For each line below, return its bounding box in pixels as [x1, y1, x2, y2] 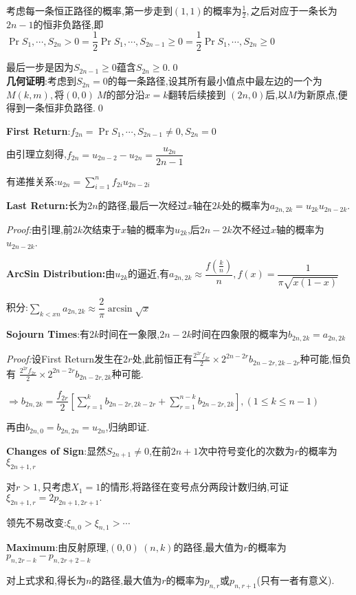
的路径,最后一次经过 [98, 198, 188, 213]
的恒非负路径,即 [33, 17, 104, 31]
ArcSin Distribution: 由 [6, 266, 115, 281]
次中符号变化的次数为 [198, 443, 295, 457]
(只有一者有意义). [256, 572, 335, 587]
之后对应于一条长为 [250, 3, 337, 17]
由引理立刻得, [6, 147, 67, 161]
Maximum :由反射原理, [6, 540, 109, 554]
